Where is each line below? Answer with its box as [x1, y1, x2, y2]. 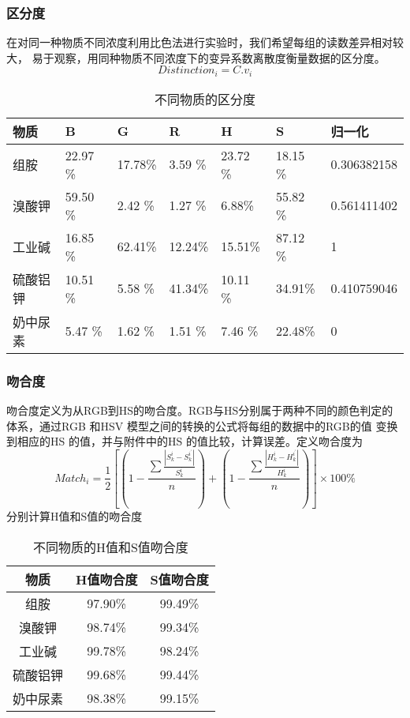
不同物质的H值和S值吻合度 [32, 537, 188, 556]
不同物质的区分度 [154, 89, 255, 108]
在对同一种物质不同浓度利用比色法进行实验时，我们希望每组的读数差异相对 [6, 34, 393, 51]
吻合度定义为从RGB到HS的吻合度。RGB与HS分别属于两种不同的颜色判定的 [6, 402, 393, 419]
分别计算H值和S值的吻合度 [6, 507, 143, 524]
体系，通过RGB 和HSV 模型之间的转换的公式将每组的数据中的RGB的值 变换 [6, 417, 398, 434]
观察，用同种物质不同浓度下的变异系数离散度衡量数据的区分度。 [54, 49, 386, 66]
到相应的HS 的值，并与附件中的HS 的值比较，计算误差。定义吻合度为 [6, 433, 363, 449]
